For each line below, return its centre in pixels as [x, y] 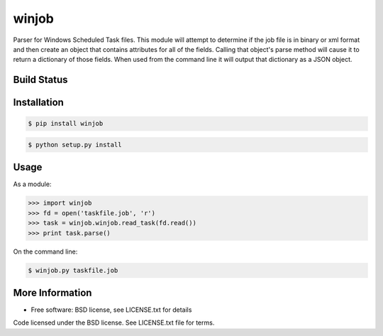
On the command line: [45, 251]
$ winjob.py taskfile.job [73, 270]
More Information [52, 292]
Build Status [40, 80]
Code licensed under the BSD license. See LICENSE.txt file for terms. [114, 323]
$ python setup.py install [75, 145]
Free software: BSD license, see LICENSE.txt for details [111, 310]
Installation [38, 103]
